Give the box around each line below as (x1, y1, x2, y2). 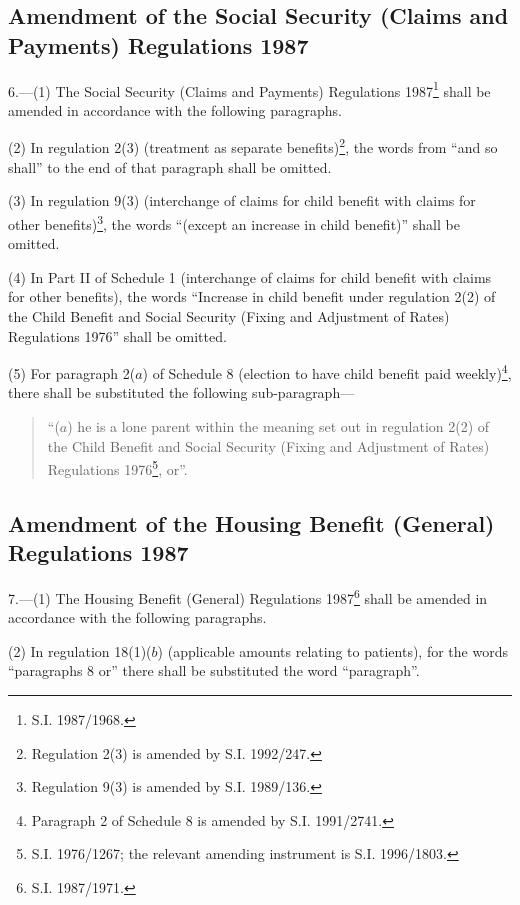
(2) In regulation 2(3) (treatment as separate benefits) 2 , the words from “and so (8, 134, 498, 158)
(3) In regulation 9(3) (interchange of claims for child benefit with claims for (8, 190, 476, 211)
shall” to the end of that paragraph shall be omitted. (8, 156, 332, 177)
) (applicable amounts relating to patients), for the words (157, 640, 508, 661)
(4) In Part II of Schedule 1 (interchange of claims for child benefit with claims (8, 266, 492, 287)
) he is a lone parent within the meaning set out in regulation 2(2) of (67, 415, 490, 436)
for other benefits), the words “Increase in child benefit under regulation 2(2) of (8, 286, 496, 307)
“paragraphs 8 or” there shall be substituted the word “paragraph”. (8, 660, 420, 681)
